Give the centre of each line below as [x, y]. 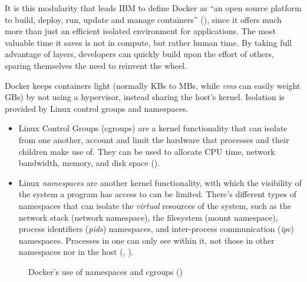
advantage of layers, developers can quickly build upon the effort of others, [139, 54]
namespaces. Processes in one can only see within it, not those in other [146, 240]
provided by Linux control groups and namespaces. [97, 108]
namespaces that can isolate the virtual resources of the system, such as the [155, 205]
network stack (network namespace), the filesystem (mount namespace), [148, 217]
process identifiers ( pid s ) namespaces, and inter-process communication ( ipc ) [156, 229]
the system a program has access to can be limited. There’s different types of [157, 194]
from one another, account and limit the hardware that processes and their [154, 139]
